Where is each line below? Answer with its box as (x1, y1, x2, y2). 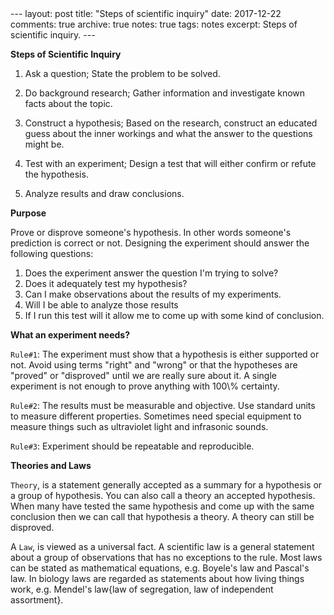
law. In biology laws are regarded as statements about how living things (10, 573, 305, 584)
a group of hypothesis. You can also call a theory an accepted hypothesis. (10, 490, 316, 501)
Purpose (10, 207, 47, 219)
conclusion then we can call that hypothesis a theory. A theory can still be (10, 511, 315, 522)
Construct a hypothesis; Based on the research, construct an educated (24, 117, 318, 129)
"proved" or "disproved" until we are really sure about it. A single (10, 370, 277, 381)
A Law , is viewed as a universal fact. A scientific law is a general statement (10, 541, 315, 552)
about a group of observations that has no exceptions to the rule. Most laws (10, 552, 323, 563)
